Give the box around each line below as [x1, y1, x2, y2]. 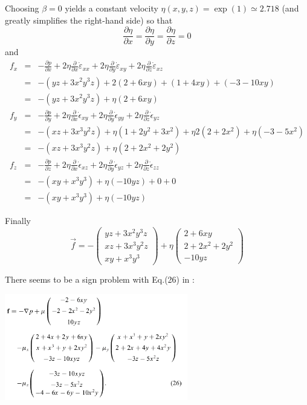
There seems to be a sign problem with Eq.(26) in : [5, 273, 195, 285]
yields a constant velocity [65, 2, 158, 14]
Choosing [5, 2, 39, 14]
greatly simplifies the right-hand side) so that [5, 13, 173, 26]
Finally [5, 214, 31, 226]
